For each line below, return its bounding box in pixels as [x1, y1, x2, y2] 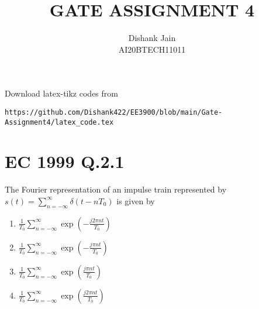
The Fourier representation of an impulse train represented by [5, 183, 227, 195]
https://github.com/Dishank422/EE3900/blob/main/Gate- [5, 108, 223, 116]
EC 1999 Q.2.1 [5, 149, 125, 173]
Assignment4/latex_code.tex [5, 118, 114, 126]
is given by [116, 194, 155, 207]
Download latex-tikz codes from [5, 87, 118, 99]
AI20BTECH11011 [118, 43, 186, 55]
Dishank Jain [128, 32, 176, 44]
